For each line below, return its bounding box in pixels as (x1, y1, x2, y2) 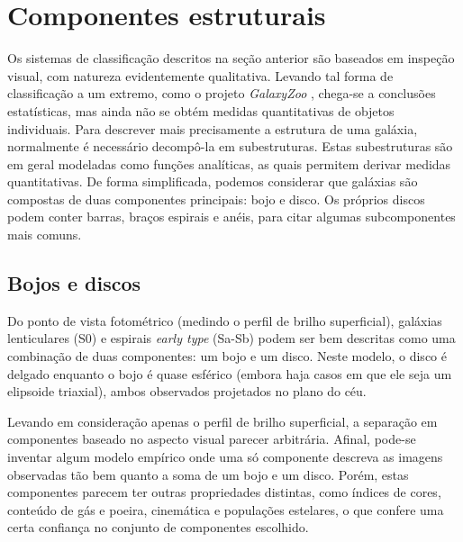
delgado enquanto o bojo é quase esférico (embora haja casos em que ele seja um (7, 364, 452, 383)
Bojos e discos (7, 269, 141, 297)
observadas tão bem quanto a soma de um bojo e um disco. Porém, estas (7, 465, 409, 483)
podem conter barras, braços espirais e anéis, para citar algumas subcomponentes (7, 207, 456, 226)
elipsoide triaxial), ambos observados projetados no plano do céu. (7, 382, 367, 401)
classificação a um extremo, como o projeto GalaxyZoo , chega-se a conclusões (7, 84, 436, 103)
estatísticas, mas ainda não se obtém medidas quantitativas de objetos (7, 101, 395, 120)
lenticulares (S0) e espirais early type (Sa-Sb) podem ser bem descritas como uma (7, 329, 456, 348)
